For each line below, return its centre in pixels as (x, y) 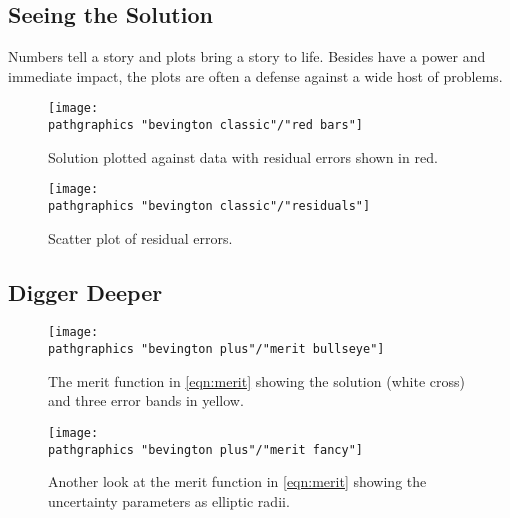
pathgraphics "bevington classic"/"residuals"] (209, 205)
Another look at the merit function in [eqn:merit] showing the (237, 481)
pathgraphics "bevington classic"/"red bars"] (205, 125)
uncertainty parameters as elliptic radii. (169, 500)
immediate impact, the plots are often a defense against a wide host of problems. (255, 75)
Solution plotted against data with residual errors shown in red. (243, 156)
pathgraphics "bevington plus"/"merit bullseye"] (216, 349)
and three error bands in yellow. (146, 400)
